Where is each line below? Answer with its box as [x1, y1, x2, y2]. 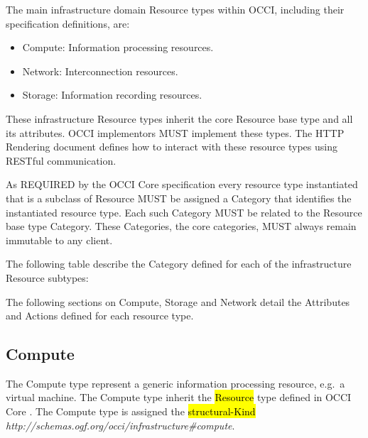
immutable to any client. [6, 232, 113, 247]
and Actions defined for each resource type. [6, 308, 194, 323]
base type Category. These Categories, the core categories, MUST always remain [6, 219, 357, 234]
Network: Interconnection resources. [22, 63, 178, 78]
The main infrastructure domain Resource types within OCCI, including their [6, 2, 345, 16]
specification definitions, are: [6, 16, 130, 31]
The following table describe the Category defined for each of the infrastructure [6, 256, 352, 271]
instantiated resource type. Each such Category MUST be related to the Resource [6, 204, 362, 219]
